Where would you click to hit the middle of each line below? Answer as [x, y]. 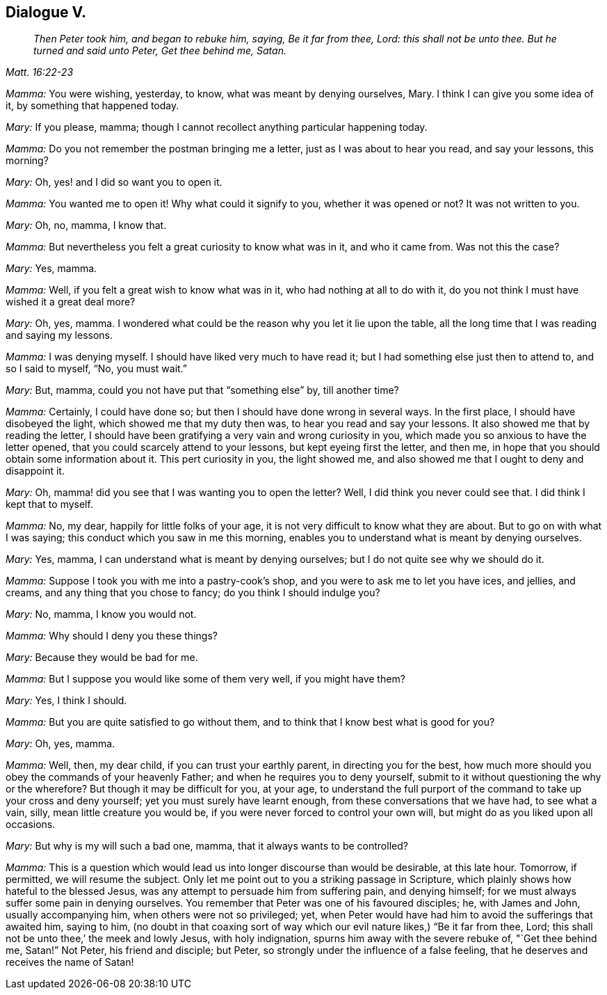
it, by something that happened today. [92, 106]
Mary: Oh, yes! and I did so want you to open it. [114, 182]
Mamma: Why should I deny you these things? [112, 636]
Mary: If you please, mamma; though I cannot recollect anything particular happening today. [217, 127]
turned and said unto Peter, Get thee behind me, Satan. [160, 51]
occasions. [31, 825]
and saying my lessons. [59, 335]
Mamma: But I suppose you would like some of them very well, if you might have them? [205, 679]
